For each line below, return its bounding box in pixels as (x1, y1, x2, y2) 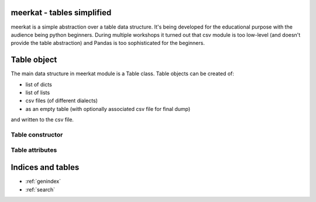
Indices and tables (11, 162, 80, 172)
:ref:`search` (25, 186, 56, 193)
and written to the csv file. (11, 116, 74, 123)
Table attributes (11, 146, 57, 154)
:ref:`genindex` (25, 178, 61, 185)
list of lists (25, 89, 50, 96)
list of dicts (25, 81, 52, 88)
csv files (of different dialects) (25, 97, 98, 105)
